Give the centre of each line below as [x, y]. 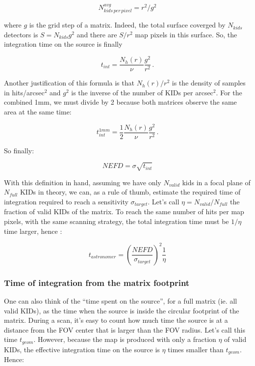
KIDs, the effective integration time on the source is [82, 349]
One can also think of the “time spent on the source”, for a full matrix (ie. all [121, 300]
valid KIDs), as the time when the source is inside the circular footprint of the [122, 310]
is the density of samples [209, 83]
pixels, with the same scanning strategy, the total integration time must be [116, 221]
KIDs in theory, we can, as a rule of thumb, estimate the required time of [130, 192]
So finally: [19, 150]
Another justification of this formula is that [69, 83]
